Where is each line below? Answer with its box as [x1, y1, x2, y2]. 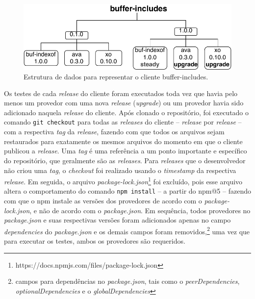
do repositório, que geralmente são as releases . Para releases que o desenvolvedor [4, 155, 246, 165]
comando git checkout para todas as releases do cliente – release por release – [4, 117, 242, 127]
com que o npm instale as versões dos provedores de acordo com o [4, 196, 202, 205]
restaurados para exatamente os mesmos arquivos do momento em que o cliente [4, 136, 243, 146]
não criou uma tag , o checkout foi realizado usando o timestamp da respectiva [4, 165, 236, 175]
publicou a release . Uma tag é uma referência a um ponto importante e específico [4, 146, 247, 156]
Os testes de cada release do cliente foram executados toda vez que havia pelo [4, 88, 238, 98]
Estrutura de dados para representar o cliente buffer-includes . [24, 72, 208, 82]
